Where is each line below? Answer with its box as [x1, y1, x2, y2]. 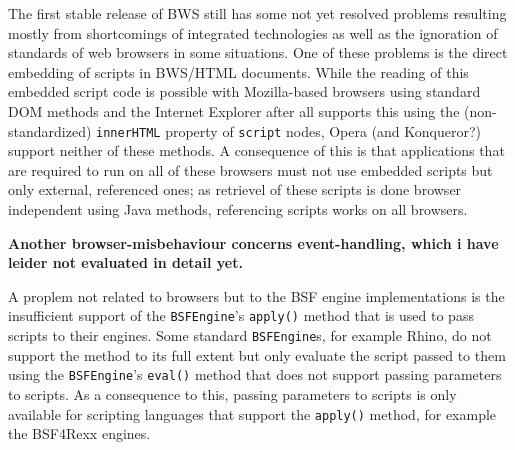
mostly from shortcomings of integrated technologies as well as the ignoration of [8, 22, 498, 43]
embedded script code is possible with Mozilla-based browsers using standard [8, 81, 481, 102]
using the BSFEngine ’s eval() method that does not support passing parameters [8, 364, 502, 385]
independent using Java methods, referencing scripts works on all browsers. [8, 199, 468, 219]
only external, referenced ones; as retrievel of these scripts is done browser [8, 179, 462, 200]
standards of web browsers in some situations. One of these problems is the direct [8, 42, 508, 63]
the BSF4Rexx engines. [8, 423, 151, 444]
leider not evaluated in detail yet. [8, 252, 243, 273]
